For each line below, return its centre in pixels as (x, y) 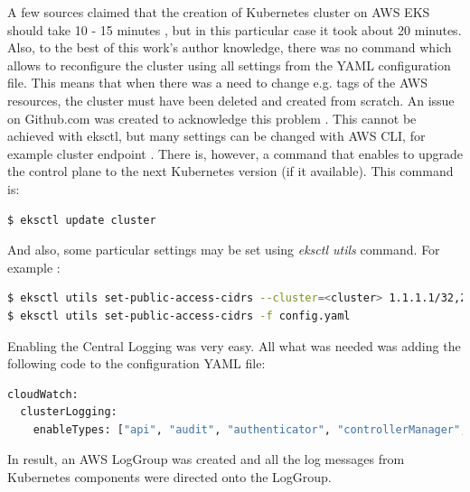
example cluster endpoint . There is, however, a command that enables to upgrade (235, 153)
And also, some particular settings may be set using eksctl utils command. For (224, 250)
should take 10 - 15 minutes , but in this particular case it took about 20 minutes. (235, 29)
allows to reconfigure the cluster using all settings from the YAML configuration (229, 65)
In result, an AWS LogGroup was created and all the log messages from (206, 459)
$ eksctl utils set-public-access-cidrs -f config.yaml (179, 316)
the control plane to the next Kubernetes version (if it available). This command (230, 171)
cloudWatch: (43, 394)
